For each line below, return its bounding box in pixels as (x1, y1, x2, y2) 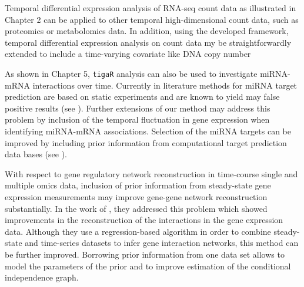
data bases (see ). (5, 148, 67, 160)
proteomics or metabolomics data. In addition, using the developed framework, (5, 25, 289, 37)
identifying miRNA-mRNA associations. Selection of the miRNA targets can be (5, 125, 292, 137)
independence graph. (5, 271, 79, 283)
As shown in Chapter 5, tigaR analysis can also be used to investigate (5, 67, 258, 79)
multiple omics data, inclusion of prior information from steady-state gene (5, 179, 271, 191)
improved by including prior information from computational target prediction (5, 136, 287, 148)
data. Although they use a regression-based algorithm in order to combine (5, 225, 271, 237)
